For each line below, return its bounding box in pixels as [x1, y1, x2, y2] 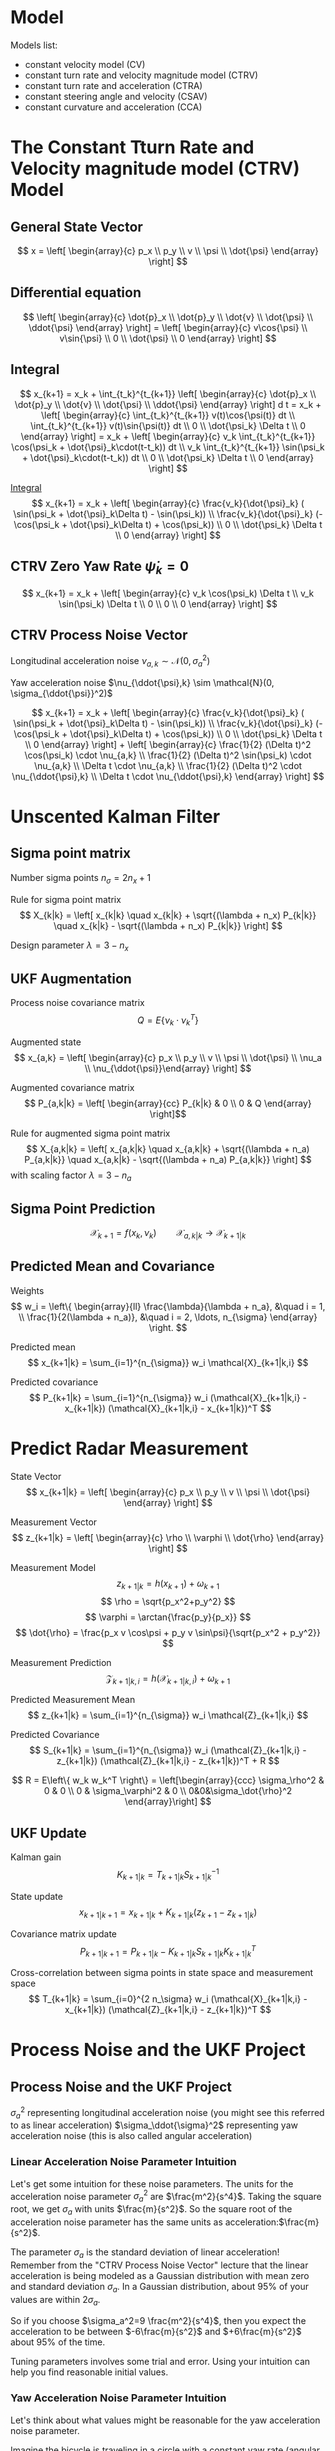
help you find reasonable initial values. [10, 2366, 169, 2378]
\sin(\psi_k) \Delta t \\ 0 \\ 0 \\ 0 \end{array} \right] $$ [58, 597, 278, 610]
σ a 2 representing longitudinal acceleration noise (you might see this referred [10, 2104, 325, 2121]
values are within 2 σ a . [10, 2293, 101, 2308]
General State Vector [10, 218, 143, 235]
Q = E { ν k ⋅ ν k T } [137, 1012, 199, 1028]
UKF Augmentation [10, 970, 132, 987]
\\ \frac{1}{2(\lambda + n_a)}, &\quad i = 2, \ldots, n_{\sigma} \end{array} [18, 1311, 318, 1323]
